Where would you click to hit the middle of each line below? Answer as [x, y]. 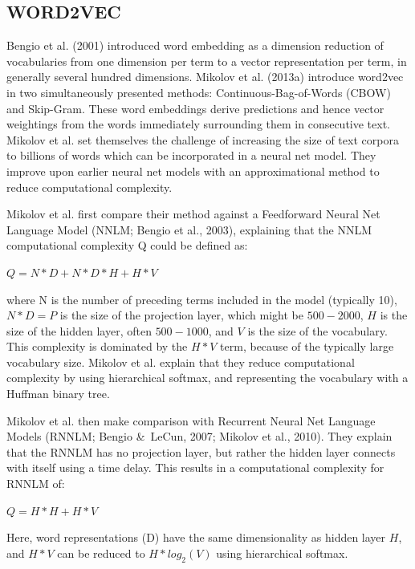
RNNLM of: [36, 484]
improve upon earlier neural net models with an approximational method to [193, 171]
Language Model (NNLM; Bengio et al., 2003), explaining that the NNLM [189, 229]
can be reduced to [101, 553]
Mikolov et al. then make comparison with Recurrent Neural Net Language [191, 420]
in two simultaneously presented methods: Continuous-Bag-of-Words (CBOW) [199, 92]
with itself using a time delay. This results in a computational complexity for [195, 467]
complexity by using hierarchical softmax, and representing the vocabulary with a [207, 378]
